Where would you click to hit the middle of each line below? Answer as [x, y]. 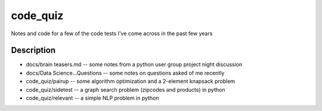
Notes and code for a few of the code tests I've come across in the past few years [112, 33]
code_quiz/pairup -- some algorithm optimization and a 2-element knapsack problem [131, 81]
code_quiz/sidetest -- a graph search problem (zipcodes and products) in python [126, 90]
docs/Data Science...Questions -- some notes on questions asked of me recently [125, 73]
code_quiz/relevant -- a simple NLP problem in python [92, 98]
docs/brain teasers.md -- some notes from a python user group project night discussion [134, 64]
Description [33, 50]
